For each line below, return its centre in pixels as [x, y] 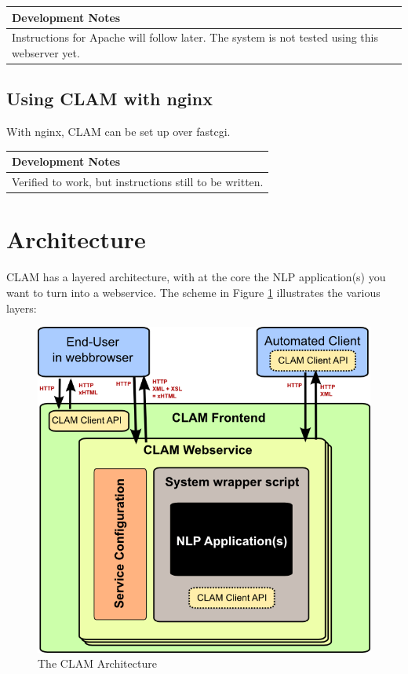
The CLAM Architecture [97, 663]
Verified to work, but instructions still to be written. [138, 182]
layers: [22, 308]
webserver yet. [46, 52]
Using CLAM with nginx [109, 99]
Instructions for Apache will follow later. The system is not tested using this [195, 37]
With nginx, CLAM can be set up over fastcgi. [118, 132]
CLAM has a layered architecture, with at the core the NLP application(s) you [196, 277]
